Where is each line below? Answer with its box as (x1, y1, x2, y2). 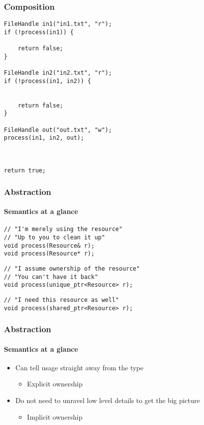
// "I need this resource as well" (4, 296, 119, 303)
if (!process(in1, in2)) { (4, 77, 91, 85)
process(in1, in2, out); (4, 134, 84, 142)
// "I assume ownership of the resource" (4, 265, 140, 272)
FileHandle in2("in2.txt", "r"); (4, 69, 112, 77)
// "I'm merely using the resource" (4, 226, 123, 233)
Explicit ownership (27, 379, 83, 389)
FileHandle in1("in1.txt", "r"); (4, 21, 112, 28)
